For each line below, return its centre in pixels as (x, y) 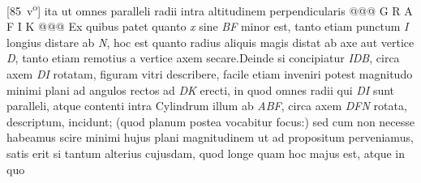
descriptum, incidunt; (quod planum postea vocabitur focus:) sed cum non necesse (211, 121)
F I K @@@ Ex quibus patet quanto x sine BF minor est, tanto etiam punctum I (208, 26)
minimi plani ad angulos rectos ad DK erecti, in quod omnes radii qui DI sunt (201, 89)
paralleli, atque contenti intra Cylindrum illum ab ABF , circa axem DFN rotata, (207, 106)
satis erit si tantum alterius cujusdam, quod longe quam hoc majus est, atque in (206, 153)
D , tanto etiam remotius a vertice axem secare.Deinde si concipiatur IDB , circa (203, 58)
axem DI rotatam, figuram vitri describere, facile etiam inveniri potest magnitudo (210, 74)
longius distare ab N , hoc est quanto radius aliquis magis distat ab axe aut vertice (210, 42)
